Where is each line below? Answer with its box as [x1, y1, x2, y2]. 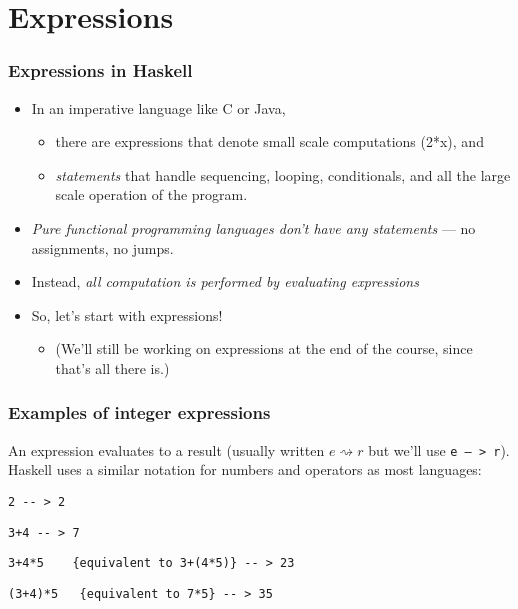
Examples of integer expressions [8, 400, 271, 425]
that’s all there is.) [55, 357, 170, 378]
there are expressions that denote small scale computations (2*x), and [55, 131, 484, 152]
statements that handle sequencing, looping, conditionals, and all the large [55, 164, 511, 185]
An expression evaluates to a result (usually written [8, 439, 325, 460]
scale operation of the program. [55, 184, 248, 205]
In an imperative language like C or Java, [31, 97, 286, 118]
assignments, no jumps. [31, 237, 174, 258]
